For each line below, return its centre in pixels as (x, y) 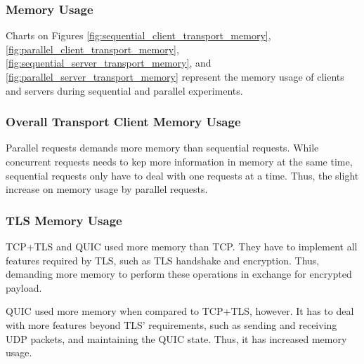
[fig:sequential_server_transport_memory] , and (109, 63)
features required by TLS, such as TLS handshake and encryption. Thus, (163, 260)
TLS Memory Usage (64, 220)
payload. (24, 287)
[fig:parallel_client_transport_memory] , (92, 49)
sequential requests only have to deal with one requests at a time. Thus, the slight (182, 175)
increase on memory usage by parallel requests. (107, 189)
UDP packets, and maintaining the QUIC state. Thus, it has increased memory (176, 338)
